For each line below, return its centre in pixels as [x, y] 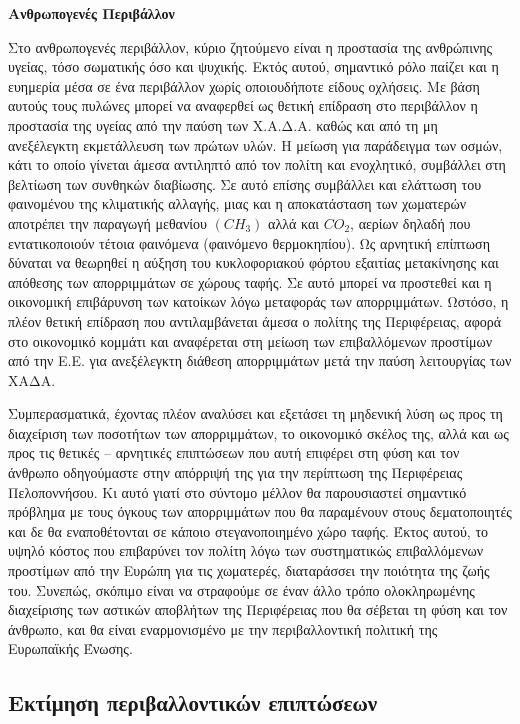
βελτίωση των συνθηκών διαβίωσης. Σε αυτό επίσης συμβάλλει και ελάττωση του [245, 183]
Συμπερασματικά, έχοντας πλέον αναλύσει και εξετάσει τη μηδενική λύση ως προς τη [255, 413]
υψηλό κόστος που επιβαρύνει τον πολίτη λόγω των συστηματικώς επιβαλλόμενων [246, 550]
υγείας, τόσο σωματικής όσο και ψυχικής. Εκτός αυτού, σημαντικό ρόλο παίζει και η [253, 66]
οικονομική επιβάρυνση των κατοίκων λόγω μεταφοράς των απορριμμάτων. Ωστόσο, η [258, 301]
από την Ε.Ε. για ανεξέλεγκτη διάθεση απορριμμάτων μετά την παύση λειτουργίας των [260, 360]
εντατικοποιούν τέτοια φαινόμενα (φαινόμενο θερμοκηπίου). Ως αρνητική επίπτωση [249, 242]
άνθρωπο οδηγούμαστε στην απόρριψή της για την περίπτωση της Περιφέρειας [235, 472]
